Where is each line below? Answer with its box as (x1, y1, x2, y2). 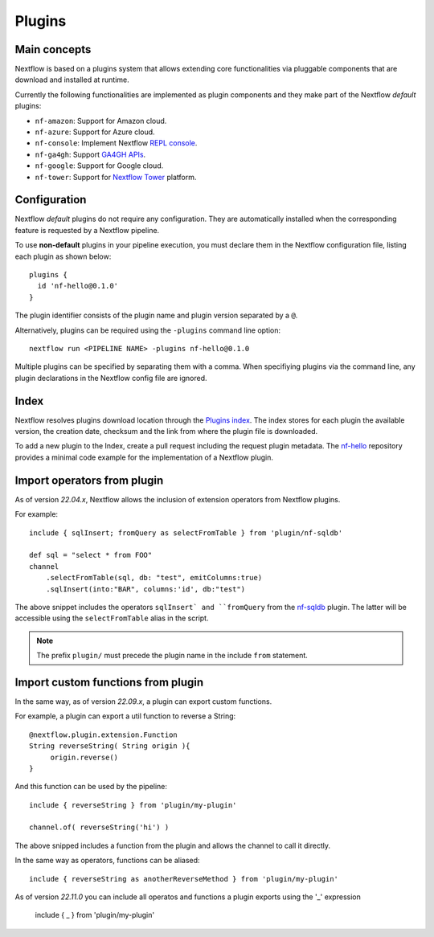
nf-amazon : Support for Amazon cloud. (35, 116, 167, 125)
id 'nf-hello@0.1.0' (37, 281, 119, 291)
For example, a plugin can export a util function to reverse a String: (14, 711, 236, 721)
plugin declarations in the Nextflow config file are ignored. (14, 373, 207, 383)
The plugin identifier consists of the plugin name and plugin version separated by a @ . (14, 310, 298, 321)
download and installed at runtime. (14, 75, 130, 84)
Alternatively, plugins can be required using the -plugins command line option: (14, 325, 281, 335)
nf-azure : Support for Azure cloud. (35, 127, 156, 137)
